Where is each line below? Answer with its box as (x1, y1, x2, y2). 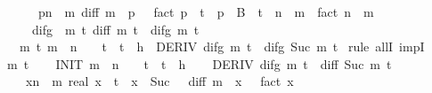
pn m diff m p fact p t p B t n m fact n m (37, 3, 374, 20)
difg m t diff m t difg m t (31, 19, 200, 38)
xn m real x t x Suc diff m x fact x (25, 72, 294, 90)
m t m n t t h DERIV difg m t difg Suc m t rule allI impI (19, 37, 425, 56)
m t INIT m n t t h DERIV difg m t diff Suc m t (6, 54, 392, 73)
